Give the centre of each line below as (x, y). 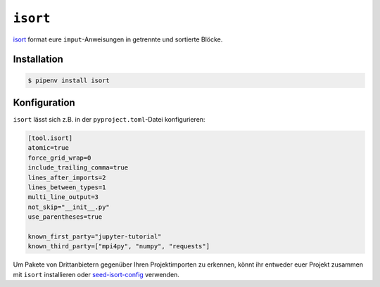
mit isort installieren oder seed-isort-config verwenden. (96, 274)
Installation (38, 59)
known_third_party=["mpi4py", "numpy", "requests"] (119, 247)
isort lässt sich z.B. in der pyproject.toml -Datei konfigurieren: (109, 120)
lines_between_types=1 (67, 187)
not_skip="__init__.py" (69, 207)
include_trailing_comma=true (78, 168)
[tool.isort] (50, 138)
